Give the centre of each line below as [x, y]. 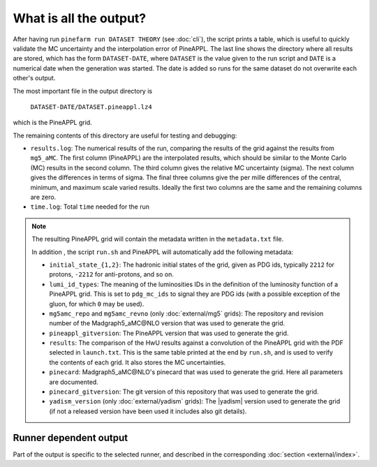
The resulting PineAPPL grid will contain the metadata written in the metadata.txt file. [158, 239]
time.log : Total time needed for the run [90, 207]
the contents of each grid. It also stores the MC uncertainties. [138, 362]
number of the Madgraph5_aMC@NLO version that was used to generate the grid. [167, 323]
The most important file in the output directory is [83, 91]
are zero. [43, 197]
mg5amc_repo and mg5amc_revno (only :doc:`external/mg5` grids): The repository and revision [186, 313]
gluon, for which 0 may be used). [97, 304]
